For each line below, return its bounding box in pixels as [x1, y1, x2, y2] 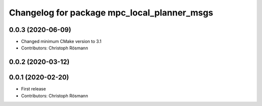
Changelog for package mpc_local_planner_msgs [9, 7, 213, 18]
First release [21, 86, 46, 92]
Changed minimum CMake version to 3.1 [21, 39, 102, 45]
